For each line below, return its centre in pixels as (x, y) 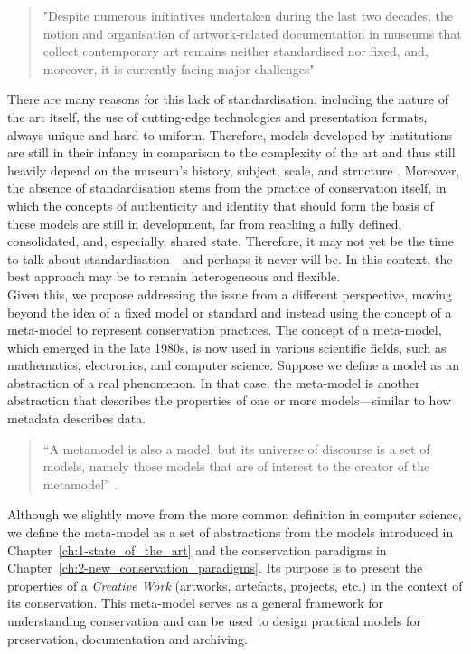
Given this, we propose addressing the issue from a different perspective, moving (230, 294)
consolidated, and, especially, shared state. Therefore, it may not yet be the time (231, 241)
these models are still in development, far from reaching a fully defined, (205, 223)
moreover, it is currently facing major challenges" (179, 68)
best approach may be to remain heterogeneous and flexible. (174, 276)
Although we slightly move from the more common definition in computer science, (235, 514)
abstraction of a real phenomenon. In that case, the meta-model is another (214, 382)
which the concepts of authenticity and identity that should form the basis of (221, 205)
